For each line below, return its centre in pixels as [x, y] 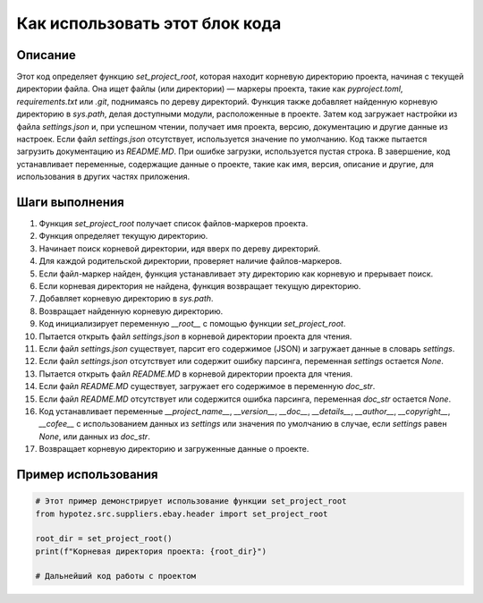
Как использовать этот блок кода [149, 23]
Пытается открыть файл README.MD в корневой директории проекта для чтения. [196, 374]
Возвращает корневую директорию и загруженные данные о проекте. [174, 449]
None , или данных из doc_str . [95, 436]
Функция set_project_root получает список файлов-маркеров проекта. [174, 224]
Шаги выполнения [70, 202]
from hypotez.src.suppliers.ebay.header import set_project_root [182, 514]
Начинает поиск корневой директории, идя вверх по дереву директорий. [180, 248]
